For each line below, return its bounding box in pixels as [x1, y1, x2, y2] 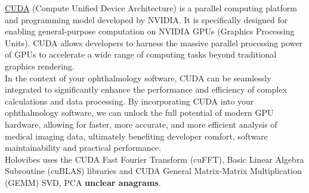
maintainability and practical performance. [5, 141, 161, 154]
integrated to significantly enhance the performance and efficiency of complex [5, 83, 288, 96]
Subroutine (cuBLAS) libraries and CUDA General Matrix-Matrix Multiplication [5, 164, 302, 177]
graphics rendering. [5, 59, 75, 72]
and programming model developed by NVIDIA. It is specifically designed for [5, 13, 288, 26]
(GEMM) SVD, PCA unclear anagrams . [5, 176, 161, 188]
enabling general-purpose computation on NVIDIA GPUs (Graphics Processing [5, 25, 295, 37]
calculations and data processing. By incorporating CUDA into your [5, 94, 254, 107]
